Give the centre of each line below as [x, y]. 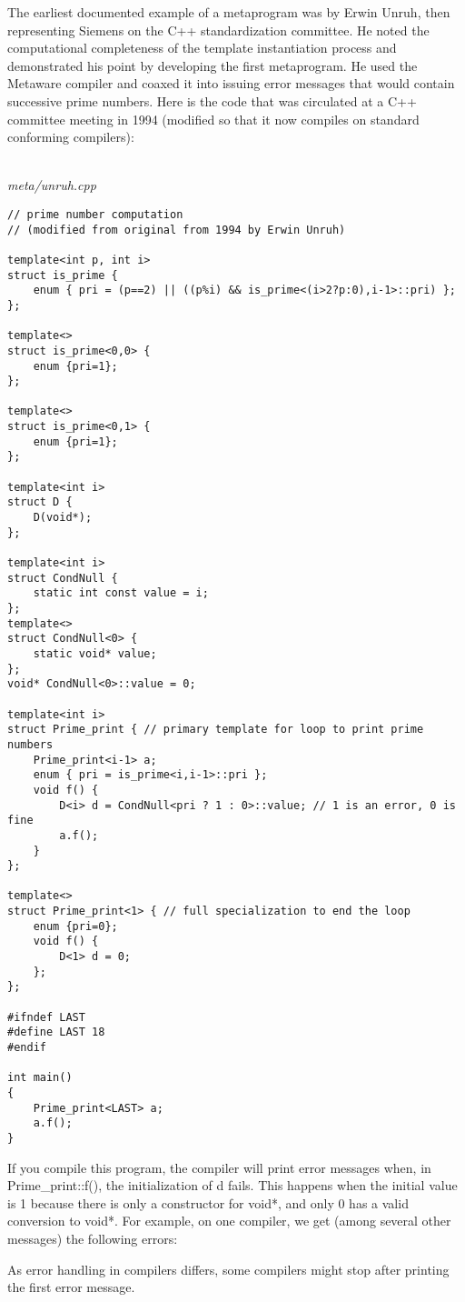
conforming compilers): [71, 137]
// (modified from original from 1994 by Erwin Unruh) [177, 230]
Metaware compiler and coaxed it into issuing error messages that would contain [231, 83]
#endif [27, 1048]
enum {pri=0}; [75, 926]
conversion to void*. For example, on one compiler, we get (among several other [229, 1221]
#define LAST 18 [56, 1032]
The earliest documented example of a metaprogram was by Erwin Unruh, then [229, 12]
